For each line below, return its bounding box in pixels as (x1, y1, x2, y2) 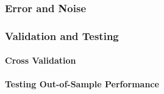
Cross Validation (5, 54, 76, 67)
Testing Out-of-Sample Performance (5, 78, 159, 90)
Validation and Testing (5, 28, 119, 43)
